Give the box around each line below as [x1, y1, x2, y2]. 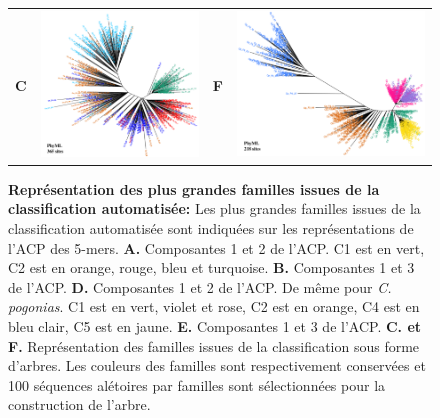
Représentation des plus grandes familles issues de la [8, 178, 380, 199]
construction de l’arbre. [8, 394, 151, 415]
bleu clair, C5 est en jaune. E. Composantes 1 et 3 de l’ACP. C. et [8, 315, 422, 336]
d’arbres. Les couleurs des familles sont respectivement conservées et [8, 355, 426, 376]
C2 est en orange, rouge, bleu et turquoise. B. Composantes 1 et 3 [8, 257, 415, 278]
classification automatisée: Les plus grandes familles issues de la [8, 198, 421, 219]
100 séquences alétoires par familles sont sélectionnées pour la [8, 374, 386, 395]
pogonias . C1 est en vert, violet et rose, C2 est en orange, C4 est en [8, 296, 420, 317]
